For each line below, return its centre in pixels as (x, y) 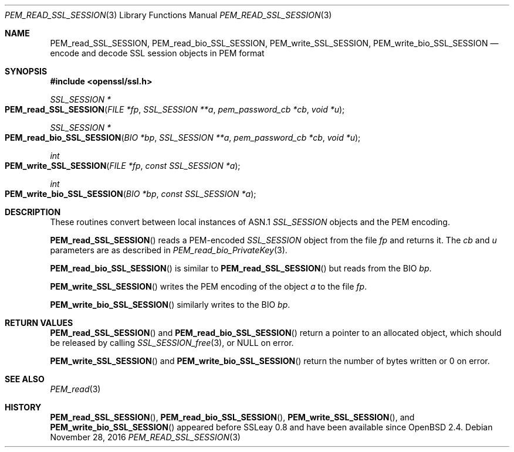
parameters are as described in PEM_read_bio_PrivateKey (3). (169, 250)
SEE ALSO (25, 379)
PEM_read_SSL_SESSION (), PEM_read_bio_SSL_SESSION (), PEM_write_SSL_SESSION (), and (232, 417)
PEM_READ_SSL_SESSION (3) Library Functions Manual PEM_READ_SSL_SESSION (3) (168, 15)
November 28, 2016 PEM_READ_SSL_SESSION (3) (145, 437)
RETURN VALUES (39, 323)
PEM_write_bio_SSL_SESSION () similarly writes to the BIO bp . (170, 305)
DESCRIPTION (33, 212)
